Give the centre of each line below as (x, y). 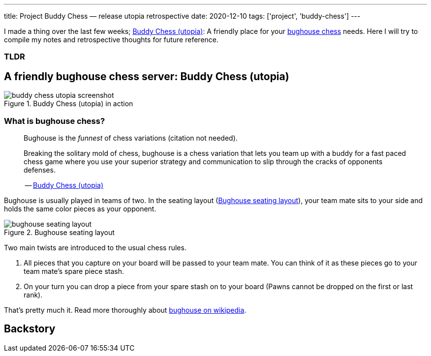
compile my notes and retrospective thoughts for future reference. (111, 40)
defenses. (40, 170)
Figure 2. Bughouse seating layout (59, 232)
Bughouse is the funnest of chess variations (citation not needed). (131, 138)
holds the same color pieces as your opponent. (80, 208)
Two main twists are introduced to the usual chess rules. (95, 247)
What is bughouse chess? (55, 121)
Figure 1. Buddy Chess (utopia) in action (69, 104)
